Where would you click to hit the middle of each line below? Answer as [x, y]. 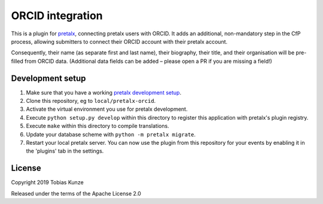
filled [17, 61]
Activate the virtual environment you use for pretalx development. [107, 109]
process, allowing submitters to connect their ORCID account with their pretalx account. [119, 41]
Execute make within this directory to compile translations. [98, 126]
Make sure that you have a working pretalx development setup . [104, 92]
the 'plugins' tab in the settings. [65, 151]
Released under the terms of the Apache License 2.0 [76, 193]
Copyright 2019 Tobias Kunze [47, 182]
